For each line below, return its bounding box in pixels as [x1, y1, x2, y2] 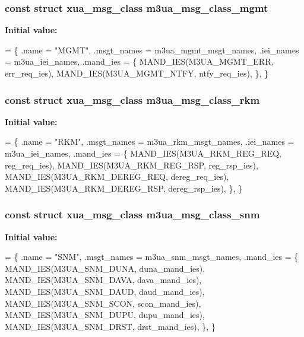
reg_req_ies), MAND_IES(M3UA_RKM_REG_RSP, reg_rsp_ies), [5, 158, 258, 171]
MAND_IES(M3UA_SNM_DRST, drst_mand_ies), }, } [5, 320, 216, 332]
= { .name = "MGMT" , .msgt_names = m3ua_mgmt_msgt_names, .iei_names [5, 43, 299, 56]
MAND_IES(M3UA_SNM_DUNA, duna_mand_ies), [5, 262, 205, 274]
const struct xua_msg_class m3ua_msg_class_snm [5, 207, 260, 222]
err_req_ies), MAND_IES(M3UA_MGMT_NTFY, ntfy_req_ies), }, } [5, 67, 268, 79]
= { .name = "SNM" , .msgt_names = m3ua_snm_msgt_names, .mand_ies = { [5, 250, 299, 263]
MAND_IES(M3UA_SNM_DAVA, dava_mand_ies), [5, 274, 202, 286]
